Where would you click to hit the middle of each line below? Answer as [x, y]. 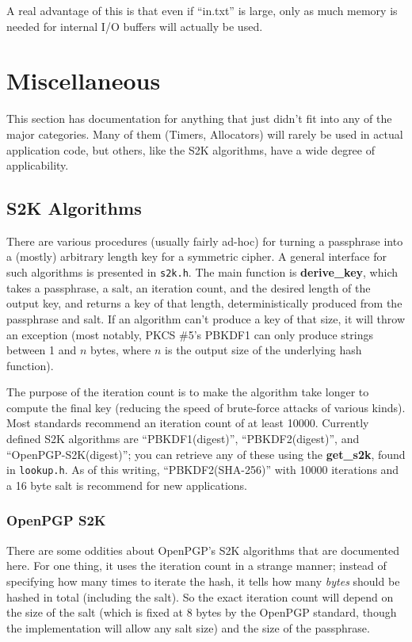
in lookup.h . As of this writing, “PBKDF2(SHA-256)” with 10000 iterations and [203, 470]
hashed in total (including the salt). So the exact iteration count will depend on [200, 596]
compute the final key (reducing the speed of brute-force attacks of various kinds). [206, 407]
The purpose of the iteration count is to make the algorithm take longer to [188, 392]
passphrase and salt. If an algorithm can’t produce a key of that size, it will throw [206, 318]
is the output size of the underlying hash [263, 350]
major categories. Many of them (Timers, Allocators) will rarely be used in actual [205, 134]
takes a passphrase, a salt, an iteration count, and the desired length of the [189, 287]
